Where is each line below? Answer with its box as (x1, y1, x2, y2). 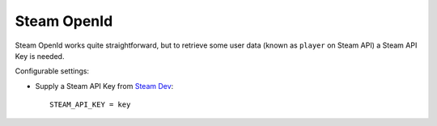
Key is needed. (15, 51, 65, 61)
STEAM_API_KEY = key (49, 100, 131, 109)
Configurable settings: (15, 66, 89, 76)
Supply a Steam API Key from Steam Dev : (35, 81, 174, 90)
